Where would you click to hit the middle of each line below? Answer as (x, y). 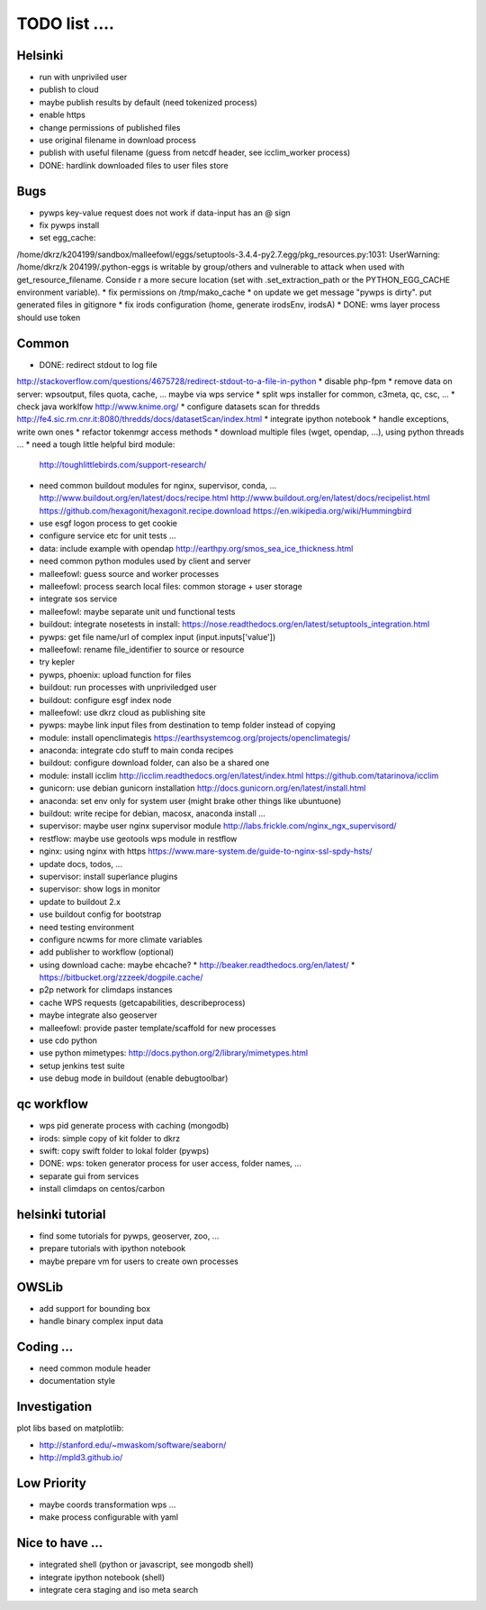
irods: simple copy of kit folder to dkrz (109, 1138)
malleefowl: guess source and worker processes (129, 573)
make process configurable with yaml (109, 1517)
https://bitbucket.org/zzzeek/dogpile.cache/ (121, 977)
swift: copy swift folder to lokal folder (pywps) (124, 1150)
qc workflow (53, 1104)
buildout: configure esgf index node (105, 700)
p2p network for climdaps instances (106, 990)
